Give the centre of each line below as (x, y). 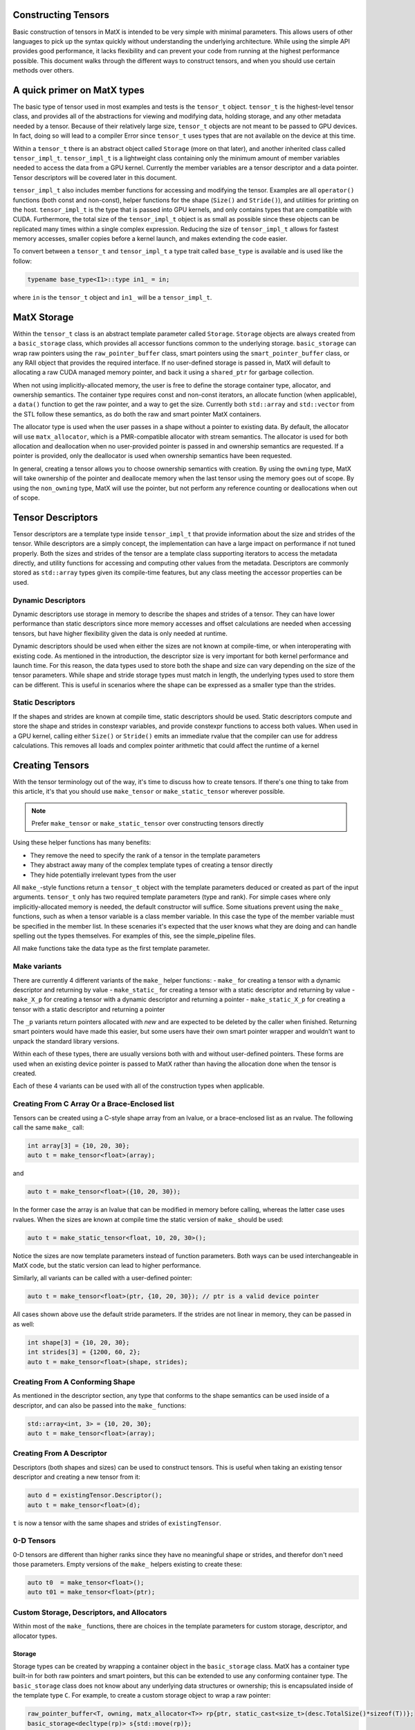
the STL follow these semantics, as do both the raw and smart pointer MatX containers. (137, 414)
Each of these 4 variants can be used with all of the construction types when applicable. (139, 1086)
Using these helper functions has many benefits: (82, 843)
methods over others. (43, 71)
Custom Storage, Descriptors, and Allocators (90, 1612)
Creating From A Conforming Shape (74, 1382)
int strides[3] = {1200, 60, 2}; (84, 1352)
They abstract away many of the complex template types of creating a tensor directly (151, 865)
